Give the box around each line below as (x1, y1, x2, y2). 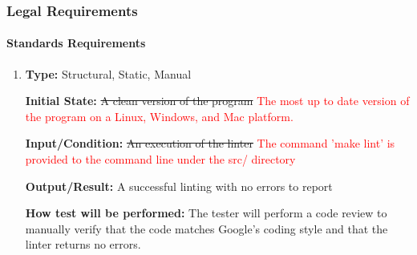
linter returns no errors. (25, 236, 141, 253)
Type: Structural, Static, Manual (25, 65, 192, 82)
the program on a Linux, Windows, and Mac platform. (25, 107, 294, 124)
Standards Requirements (6, 34, 146, 51)
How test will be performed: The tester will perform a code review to (25, 204, 387, 221)
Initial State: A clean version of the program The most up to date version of (25, 92, 410, 109)
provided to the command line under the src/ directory (25, 151, 296, 168)
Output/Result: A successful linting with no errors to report (25, 177, 333, 194)
